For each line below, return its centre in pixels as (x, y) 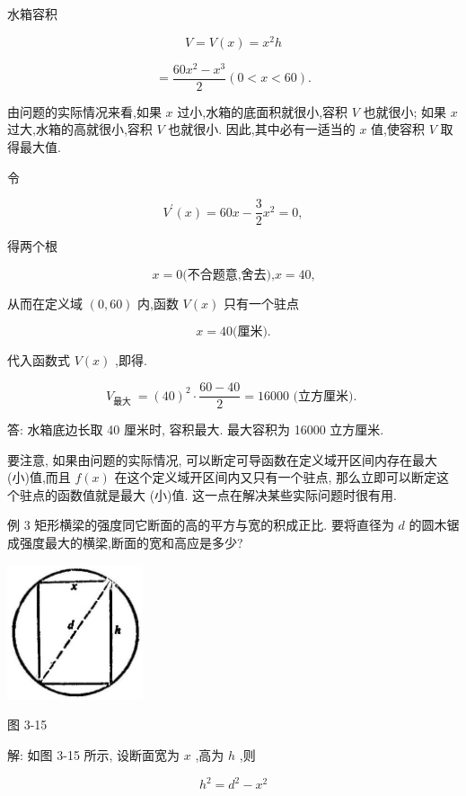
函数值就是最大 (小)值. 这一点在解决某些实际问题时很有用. (227, 494)
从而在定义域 (45, 303)
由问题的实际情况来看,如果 (84, 111)
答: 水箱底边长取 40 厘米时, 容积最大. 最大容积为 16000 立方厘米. (196, 429)
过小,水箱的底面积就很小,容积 (263, 111)
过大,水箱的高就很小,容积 (80, 129)
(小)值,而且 (39, 477)
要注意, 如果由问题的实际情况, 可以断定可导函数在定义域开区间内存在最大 (223, 459)
